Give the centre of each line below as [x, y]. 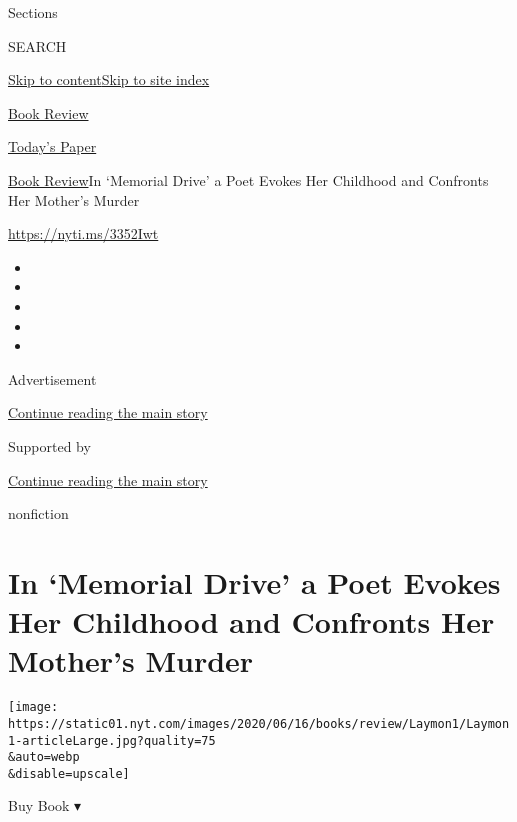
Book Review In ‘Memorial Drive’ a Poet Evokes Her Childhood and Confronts [248, 179]
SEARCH [37, 45]
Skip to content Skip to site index [109, 79]
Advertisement [52, 378]
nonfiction [38, 513]
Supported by [49, 445]
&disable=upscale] [69, 773]
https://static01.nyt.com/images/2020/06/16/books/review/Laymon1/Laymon [259, 723]
